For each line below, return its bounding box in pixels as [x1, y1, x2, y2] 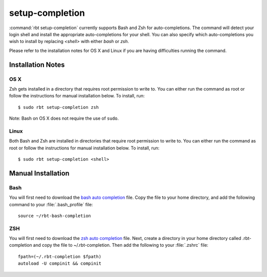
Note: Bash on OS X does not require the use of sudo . [9, 115, 119, 121]
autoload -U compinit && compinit [18, 261, 101, 267]
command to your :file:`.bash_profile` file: [9, 201, 93, 207]
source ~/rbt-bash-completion [18, 213, 91, 219]
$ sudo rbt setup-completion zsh [18, 104, 99, 110]
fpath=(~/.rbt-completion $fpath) [18, 254, 101, 259]
